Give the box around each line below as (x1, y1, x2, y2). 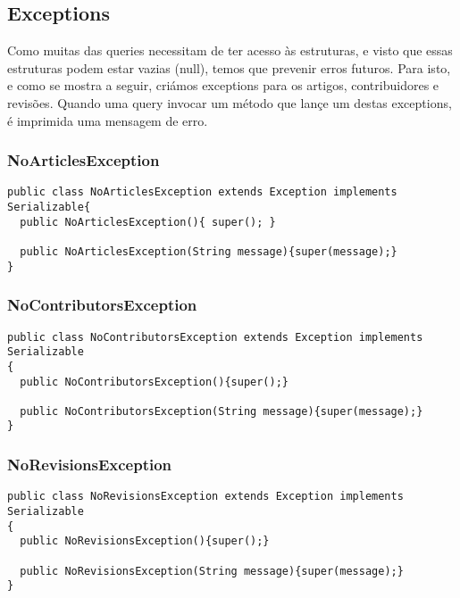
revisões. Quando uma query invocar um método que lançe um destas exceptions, (7, 93, 452, 112)
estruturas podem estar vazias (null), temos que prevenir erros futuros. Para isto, (7, 58, 451, 77)
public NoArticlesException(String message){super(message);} (20, 245, 397, 259)
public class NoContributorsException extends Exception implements (7, 330, 423, 344)
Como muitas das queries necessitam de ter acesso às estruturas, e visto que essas (7, 41, 453, 60)
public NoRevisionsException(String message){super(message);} (20, 564, 404, 577)
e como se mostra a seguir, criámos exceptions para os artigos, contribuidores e (7, 76, 439, 95)
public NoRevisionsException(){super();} (20, 535, 270, 548)
